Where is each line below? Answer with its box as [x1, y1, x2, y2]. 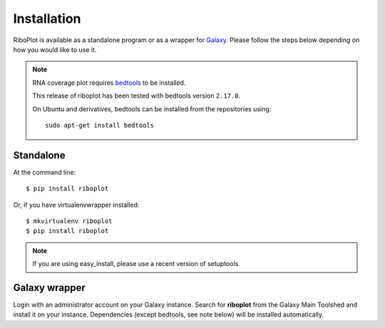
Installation [13, 11, 81, 26]
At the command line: [13, 168, 76, 176]
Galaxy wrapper [13, 282, 86, 294]
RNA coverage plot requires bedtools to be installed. [32, 78, 186, 87]
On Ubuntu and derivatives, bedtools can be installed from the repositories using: [32, 104, 272, 113]
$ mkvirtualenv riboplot [26, 217, 113, 225]
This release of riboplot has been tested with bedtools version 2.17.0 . [32, 91, 241, 100]
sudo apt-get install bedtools [45, 121, 155, 129]
